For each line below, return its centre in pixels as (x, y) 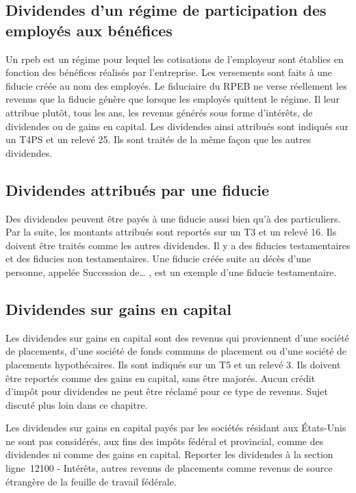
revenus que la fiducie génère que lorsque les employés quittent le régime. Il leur (173, 99)
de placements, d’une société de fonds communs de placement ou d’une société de (176, 351)
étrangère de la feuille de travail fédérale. (91, 481)
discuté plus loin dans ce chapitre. (77, 404)
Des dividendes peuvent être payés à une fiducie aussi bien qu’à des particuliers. (173, 218)
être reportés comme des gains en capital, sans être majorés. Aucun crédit (161, 378)
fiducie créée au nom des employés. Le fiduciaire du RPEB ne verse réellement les (176, 85)
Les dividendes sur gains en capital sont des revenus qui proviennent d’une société (177, 337)
